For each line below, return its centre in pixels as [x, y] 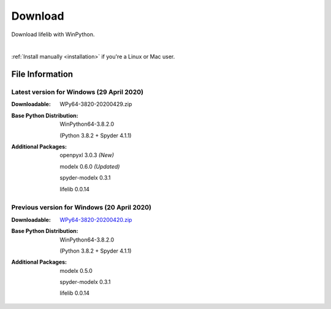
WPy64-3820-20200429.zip [96, 104]
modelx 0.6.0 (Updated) [90, 166]
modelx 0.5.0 [76, 270]
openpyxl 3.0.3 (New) [87, 155]
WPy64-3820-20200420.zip [96, 219]
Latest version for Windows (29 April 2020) [78, 92]
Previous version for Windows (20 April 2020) [82, 207]
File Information [42, 74]
